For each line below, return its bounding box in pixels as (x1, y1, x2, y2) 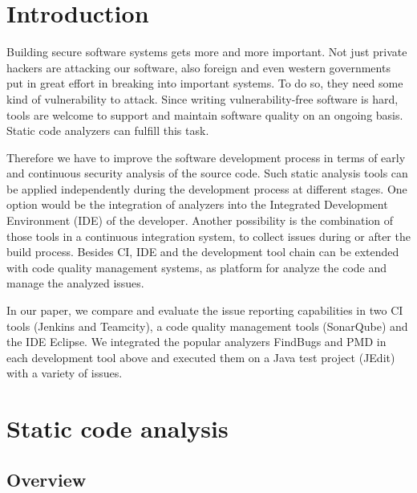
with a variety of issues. (6, 365, 123, 381)
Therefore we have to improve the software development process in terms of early (6, 149, 406, 165)
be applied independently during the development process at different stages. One (6, 180, 407, 197)
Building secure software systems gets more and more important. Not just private (6, 43, 407, 60)
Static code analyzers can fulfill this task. (6, 122, 209, 139)
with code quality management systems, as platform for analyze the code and (6, 259, 387, 275)
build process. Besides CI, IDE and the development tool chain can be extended (6, 243, 399, 260)
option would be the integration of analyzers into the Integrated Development (6, 196, 388, 213)
